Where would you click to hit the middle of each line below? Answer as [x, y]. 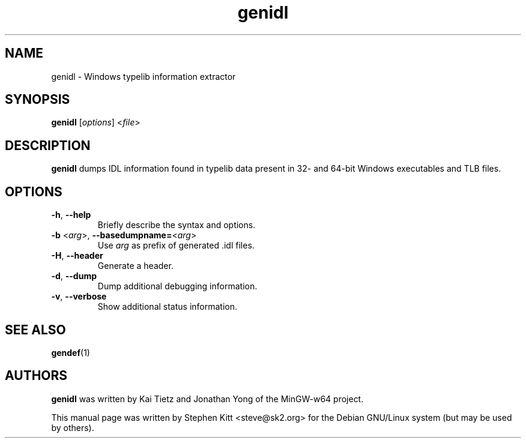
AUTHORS [36, 376]
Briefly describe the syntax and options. [177, 225]
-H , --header [77, 256]
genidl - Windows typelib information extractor [144, 76]
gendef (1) [71, 352]
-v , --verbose [79, 297]
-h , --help [71, 215]
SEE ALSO [35, 330]
